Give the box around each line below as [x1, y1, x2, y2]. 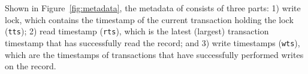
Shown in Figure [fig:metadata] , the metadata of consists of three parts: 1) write [5, 2, 301, 14]
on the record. [5, 60, 56, 72]
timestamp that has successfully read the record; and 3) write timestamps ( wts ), [5, 36, 300, 49]
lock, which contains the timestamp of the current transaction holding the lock [5, 13, 294, 25]
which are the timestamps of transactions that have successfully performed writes [5, 48, 304, 60]
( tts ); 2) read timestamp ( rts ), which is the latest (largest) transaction [5, 25, 269, 37]
